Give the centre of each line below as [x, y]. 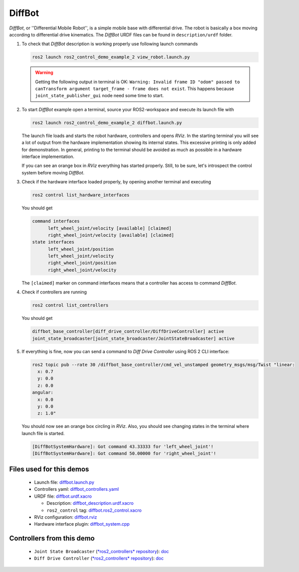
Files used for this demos [49, 469]
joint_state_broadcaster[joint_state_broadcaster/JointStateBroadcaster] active [133, 338]
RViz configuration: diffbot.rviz [66, 517]
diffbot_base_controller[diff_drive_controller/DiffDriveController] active [128, 332]
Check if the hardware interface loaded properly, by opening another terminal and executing [116, 182]
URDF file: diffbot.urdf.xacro [63, 496]
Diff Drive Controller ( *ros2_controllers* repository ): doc [99, 559]
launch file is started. [43, 433]
